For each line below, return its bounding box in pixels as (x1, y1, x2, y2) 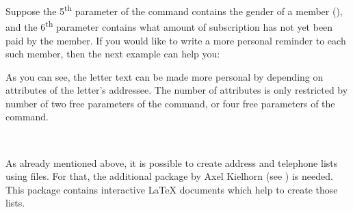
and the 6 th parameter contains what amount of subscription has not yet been (5, 18, 333, 34)
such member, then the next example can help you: (5, 47, 220, 61)
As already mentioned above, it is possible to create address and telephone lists (5, 155, 338, 170)
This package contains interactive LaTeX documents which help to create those (5, 182, 338, 196)
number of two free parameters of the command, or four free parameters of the (5, 96, 335, 110)
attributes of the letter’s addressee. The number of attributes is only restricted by (5, 83, 348, 97)
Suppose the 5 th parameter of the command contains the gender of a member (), (5, 2, 343, 18)
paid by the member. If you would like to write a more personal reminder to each (5, 33, 346, 47)
